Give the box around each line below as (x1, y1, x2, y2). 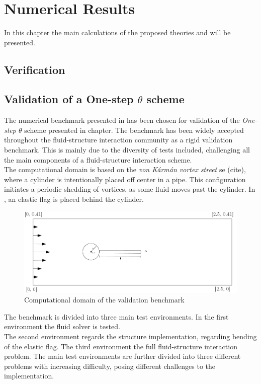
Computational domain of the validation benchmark (24, 294, 185, 305)
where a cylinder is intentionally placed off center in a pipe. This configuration (4, 174, 246, 184)
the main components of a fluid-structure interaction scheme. (4, 154, 192, 165)
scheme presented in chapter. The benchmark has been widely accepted (24, 124, 244, 135)
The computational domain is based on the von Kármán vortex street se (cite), (4, 164, 246, 175)
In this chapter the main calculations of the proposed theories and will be (4, 27, 231, 38)
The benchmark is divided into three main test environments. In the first (4, 311, 229, 322)
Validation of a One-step (4, 91, 134, 107)
